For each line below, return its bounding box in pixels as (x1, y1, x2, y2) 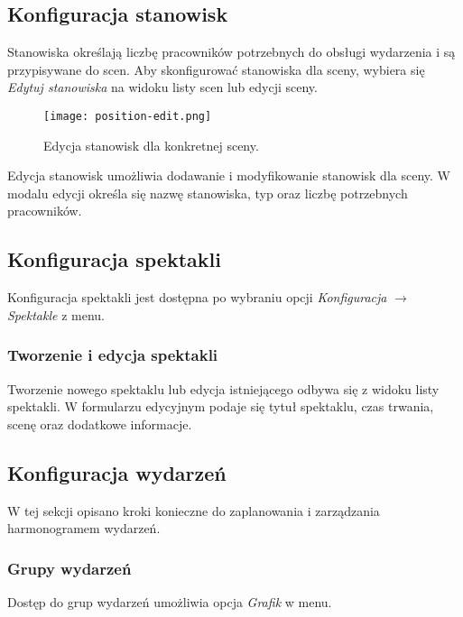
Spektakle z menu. (7, 305, 105, 324)
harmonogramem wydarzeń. (7, 519, 161, 538)
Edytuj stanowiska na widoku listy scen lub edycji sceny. (7, 78, 318, 97)
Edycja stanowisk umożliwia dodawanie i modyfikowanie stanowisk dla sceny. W (7, 166, 450, 185)
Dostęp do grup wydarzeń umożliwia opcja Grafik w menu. (7, 593, 332, 612)
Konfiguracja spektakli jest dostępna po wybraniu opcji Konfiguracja (7, 288, 387, 307)
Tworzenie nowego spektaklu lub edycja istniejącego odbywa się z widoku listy (7, 379, 440, 398)
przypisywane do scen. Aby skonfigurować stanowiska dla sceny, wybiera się (7, 60, 425, 78)
